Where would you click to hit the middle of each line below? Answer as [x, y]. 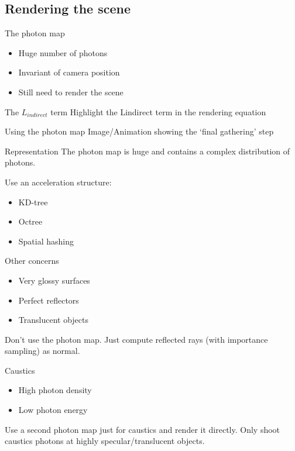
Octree [30, 221]
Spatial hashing [46, 241]
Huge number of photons [63, 52]
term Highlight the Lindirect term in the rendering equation [158, 111]
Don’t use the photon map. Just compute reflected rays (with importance [136, 339]
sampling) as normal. [42, 351]
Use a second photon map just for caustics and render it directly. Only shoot [143, 429]
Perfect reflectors [49, 300]
